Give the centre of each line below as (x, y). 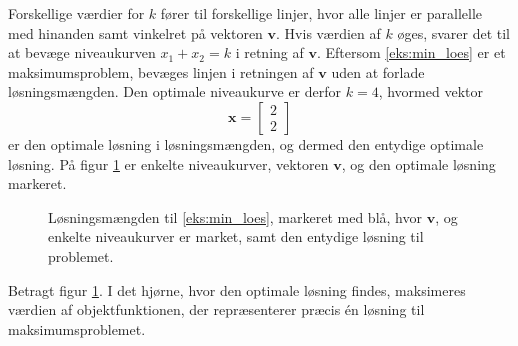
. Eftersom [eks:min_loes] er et (411, 52)
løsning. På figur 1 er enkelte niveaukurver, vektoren (168, 163)
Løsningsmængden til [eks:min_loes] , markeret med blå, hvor (235, 216)
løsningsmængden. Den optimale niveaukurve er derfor (175, 91)
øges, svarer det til (454, 32)
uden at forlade (378, 71)
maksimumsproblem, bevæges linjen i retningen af (161, 71)
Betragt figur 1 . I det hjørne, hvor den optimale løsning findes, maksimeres (237, 289)
